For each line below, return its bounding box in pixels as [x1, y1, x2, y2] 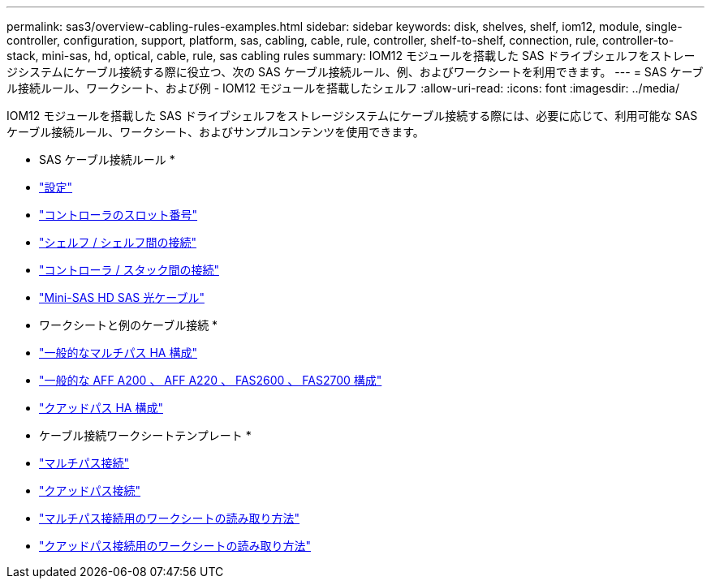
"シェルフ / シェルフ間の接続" [39, 235, 196, 249]
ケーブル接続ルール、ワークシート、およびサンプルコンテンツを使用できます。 [6, 125, 424, 139]
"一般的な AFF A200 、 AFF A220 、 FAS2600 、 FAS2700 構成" [39, 373, 382, 387]
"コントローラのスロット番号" [39, 208, 198, 222]
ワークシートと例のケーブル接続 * [39, 318, 218, 332]
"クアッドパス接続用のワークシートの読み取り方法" [39, 539, 312, 553]
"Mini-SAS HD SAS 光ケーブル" [39, 290, 205, 304]
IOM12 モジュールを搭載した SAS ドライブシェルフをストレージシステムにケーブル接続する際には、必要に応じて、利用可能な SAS [6, 109, 698, 123]
